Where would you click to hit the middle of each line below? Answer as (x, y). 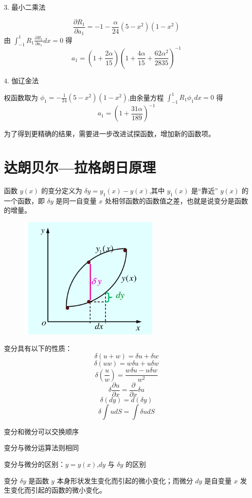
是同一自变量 (76, 200)
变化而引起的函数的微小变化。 (58, 490)
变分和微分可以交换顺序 (41, 431)
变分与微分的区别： (35, 464)
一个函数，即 (24, 200)
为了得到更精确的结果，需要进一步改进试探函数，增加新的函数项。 (109, 134)
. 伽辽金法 (23, 80)
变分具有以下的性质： (38, 348)
